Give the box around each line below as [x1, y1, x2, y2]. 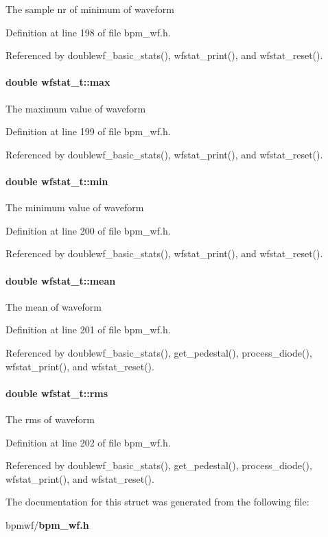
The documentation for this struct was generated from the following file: [5, 494, 309, 509]
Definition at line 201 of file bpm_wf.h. [5, 322, 171, 337]
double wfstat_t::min [5, 174, 108, 188]
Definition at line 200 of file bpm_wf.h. [5, 223, 171, 237]
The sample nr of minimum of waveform [5, 2, 174, 16]
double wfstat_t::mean [5, 273, 116, 287]
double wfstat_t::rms [5, 385, 108, 400]
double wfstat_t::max [5, 75, 110, 89]
